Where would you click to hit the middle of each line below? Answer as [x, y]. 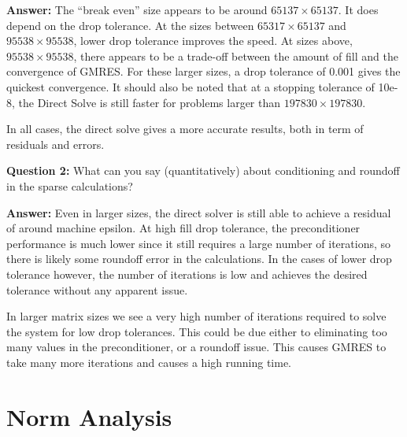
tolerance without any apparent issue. [97, 289]
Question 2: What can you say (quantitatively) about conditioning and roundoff [203, 170]
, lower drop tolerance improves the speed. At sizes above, [213, 41]
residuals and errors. [55, 144]
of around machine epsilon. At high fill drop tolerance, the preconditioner [183, 228]
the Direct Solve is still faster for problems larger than [150, 102]
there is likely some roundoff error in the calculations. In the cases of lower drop [199, 259]
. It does [358, 9]
